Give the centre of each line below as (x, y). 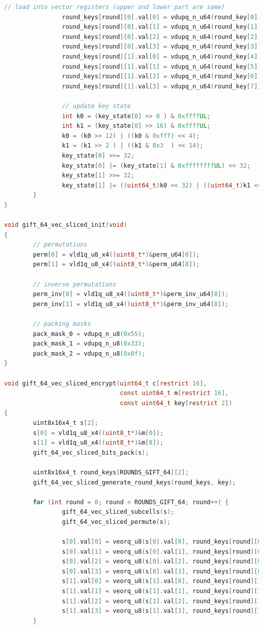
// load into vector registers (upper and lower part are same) (115, 7)
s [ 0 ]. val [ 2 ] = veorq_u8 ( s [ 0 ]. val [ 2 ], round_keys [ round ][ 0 (162, 562)
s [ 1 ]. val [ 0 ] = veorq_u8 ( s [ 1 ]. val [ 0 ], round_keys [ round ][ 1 (162, 581)
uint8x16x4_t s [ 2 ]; (66, 423)
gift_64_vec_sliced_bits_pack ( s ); (91, 452)
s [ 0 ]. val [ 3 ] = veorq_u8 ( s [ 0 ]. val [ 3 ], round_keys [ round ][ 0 (162, 571)
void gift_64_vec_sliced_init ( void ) (66, 225)
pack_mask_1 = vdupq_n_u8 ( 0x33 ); (89, 344)
